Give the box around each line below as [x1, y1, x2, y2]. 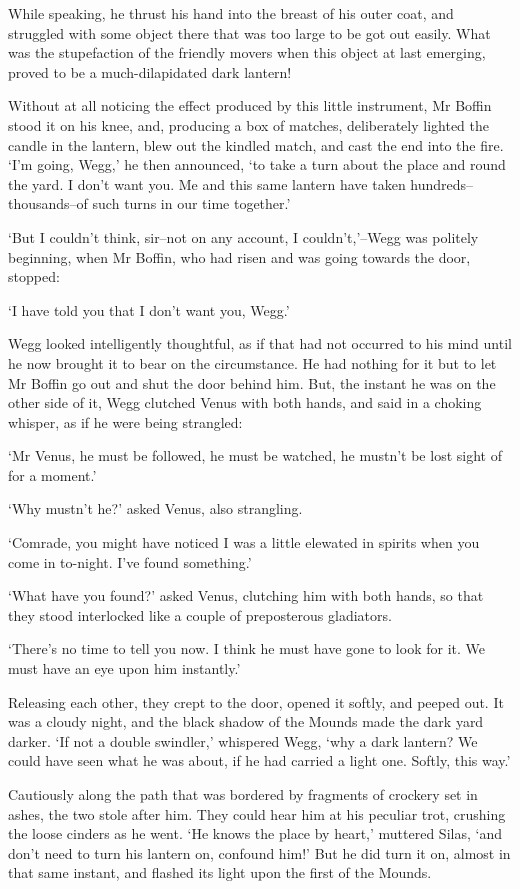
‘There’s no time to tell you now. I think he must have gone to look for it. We [8, 638, 485, 659]
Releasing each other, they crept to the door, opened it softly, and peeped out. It [8, 691, 504, 712]
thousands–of [8, 193, 88, 214]
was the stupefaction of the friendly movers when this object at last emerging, [8, 42, 486, 63]
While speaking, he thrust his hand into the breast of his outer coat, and [8, 3, 454, 23]
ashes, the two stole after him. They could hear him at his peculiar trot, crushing [8, 803, 506, 824]
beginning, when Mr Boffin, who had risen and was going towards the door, [8, 246, 471, 267]
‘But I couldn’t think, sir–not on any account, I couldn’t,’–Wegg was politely [8, 226, 479, 247]
